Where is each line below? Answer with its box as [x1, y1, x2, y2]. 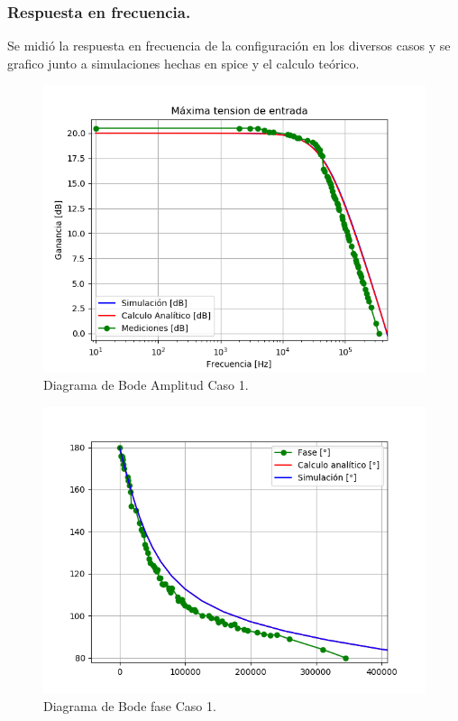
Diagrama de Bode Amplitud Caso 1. [43, 375, 249, 393]
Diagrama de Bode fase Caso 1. [43, 697, 216, 716]
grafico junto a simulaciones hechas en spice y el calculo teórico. [7, 53, 360, 72]
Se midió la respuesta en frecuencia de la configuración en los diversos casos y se [7, 36, 451, 55]
